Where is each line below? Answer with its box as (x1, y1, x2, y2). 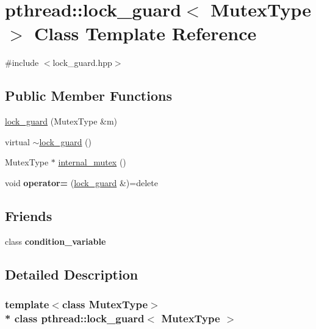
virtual (5, 135, 30, 148)
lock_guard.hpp (52, 56, 112, 69)
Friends (5, 206, 52, 225)
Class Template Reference (34, 21, 257, 46)
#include (5, 56, 39, 69)
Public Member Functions (5, 86, 172, 105)
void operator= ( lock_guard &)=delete (5, 176, 158, 189)
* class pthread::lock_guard (5, 310, 145, 325)
